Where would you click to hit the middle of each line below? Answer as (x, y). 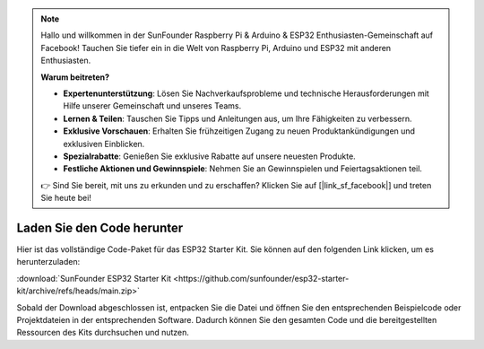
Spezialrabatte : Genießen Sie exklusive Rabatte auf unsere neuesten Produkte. (209, 156)
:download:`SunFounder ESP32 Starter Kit (94, 278)
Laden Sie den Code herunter (100, 227)
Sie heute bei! (66, 198)
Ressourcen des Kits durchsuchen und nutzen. (103, 333)
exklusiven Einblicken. (104, 144)
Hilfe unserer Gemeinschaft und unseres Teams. (152, 106)
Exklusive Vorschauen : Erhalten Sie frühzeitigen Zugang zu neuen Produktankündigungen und (239, 131)
